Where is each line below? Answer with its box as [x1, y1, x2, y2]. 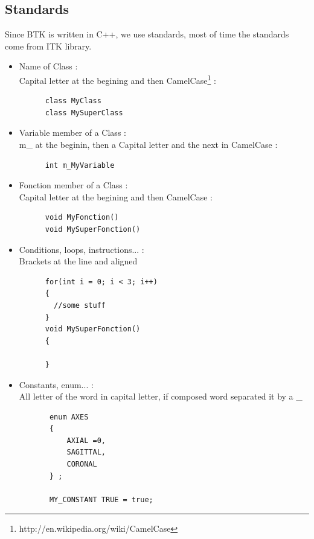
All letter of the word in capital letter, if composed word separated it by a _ [19, 390, 303, 403]
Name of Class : [19, 60, 78, 72]
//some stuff [54, 301, 106, 310]
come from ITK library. [5, 39, 92, 52]
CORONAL [66, 460, 97, 469]
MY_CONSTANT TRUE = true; [49, 495, 153, 504]
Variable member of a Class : [19, 126, 126, 139]
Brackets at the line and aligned [19, 255, 138, 267]
